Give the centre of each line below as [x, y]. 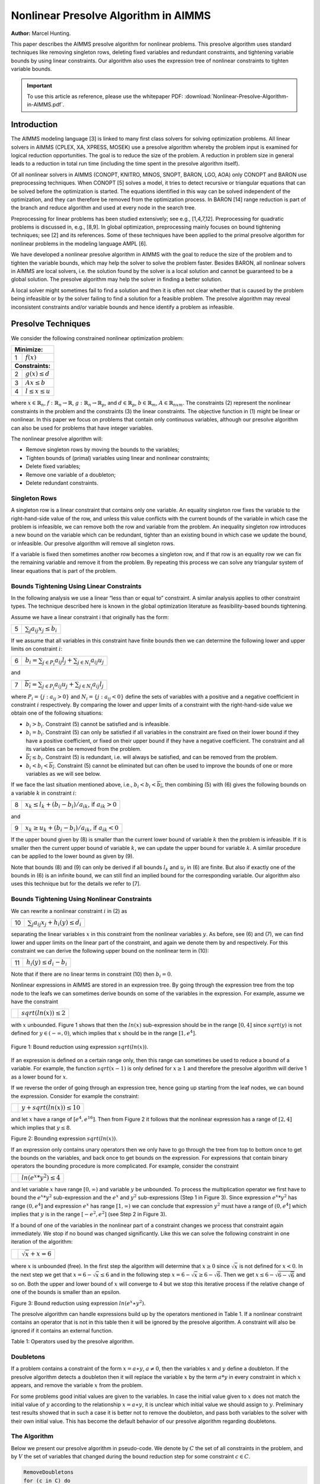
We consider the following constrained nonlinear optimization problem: [97, 338]
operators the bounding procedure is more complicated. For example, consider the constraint [125, 1166]
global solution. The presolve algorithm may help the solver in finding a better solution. [117, 280]
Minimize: [29, 349]
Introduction [34, 125]
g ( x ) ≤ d [37, 374]
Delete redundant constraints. [62, 483]
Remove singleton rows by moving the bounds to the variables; [103, 450]
